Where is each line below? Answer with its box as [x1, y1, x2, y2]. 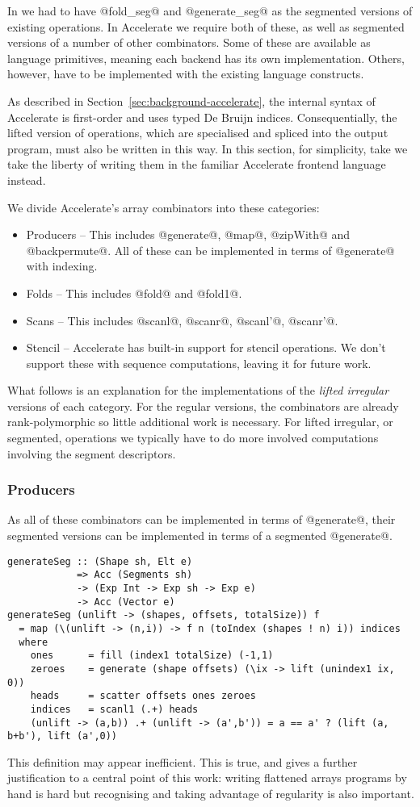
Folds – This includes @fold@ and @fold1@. [26, 284, 242, 301]
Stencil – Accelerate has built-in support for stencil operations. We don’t [26, 339, 386, 356]
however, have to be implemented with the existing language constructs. [7, 65, 364, 82]
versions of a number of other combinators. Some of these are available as [7, 34, 371, 51]
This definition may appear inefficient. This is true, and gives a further [7, 753, 358, 770]
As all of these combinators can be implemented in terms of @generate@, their [7, 511, 396, 528]
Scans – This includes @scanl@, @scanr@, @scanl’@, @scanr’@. [26, 312, 338, 328]
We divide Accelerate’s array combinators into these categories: [7, 199, 320, 215]
